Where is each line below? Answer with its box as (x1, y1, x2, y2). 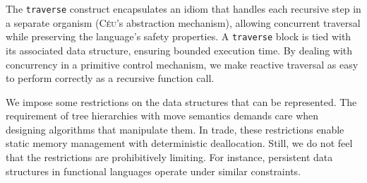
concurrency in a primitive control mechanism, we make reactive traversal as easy (6, 57, 359, 71)
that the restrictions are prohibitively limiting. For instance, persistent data (6, 150, 333, 165)
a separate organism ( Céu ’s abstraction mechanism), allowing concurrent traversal (6, 15, 361, 30)
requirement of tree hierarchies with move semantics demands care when (6, 108, 319, 123)
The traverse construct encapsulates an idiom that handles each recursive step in (6, 1, 361, 16)
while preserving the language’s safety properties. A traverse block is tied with (6, 29, 351, 44)
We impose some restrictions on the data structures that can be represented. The (6, 94, 357, 109)
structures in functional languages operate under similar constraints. (6, 163, 301, 178)
